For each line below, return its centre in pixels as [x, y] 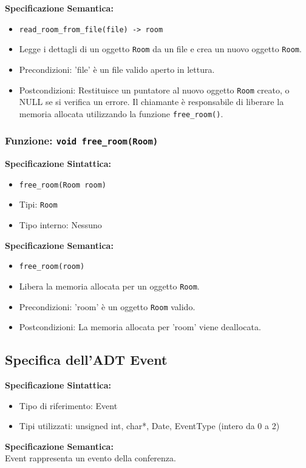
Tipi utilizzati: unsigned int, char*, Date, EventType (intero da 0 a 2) [149, 426]
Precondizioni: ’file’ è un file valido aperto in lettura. [117, 69]
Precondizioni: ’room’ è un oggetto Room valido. [107, 306]
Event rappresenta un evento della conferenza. [90, 458]
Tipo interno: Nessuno [60, 225]
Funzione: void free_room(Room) [82, 141]
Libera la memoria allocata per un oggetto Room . [109, 286]
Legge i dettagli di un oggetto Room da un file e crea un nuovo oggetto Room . [160, 49]
